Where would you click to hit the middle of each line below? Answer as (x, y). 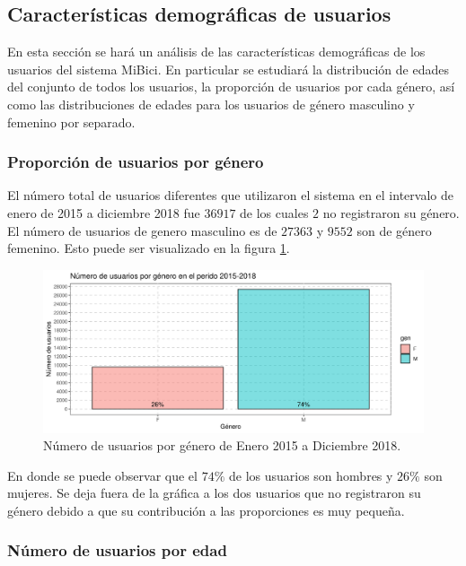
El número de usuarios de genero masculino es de (142, 230)
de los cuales (274, 212)
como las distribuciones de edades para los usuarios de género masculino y (211, 104)
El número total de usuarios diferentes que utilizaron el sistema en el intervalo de (230, 195)
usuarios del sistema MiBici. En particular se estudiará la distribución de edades (228, 69)
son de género (394, 230)
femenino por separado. (71, 122)
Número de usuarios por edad (117, 550)
